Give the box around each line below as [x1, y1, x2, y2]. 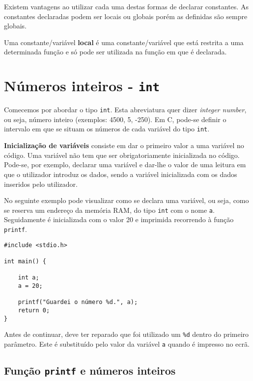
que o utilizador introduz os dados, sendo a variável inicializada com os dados [4, 169, 237, 179]
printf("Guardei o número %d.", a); [18, 299, 138, 306]
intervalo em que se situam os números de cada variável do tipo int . [4, 124, 210, 134]
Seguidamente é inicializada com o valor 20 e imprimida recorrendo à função [4, 214, 234, 225]
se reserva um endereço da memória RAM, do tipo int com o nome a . [4, 204, 215, 215]
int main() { [4, 257, 46, 265]
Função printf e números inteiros [4, 362, 176, 378]
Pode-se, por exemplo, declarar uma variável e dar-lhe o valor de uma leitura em [4, 159, 246, 170]
